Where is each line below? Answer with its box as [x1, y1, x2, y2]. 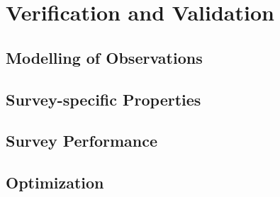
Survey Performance [6, 130, 158, 152]
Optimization [6, 171, 104, 193]
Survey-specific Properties [6, 88, 201, 110]
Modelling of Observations [6, 46, 203, 68]
